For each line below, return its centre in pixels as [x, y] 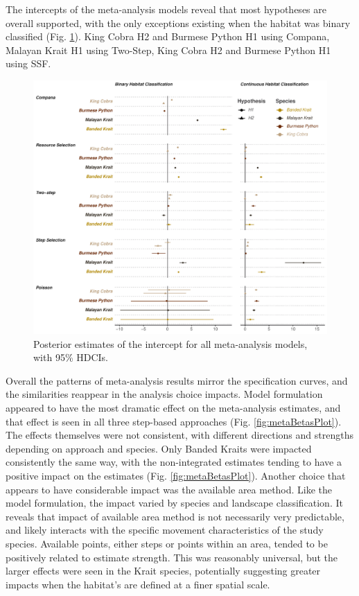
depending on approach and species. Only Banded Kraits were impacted [159, 448]
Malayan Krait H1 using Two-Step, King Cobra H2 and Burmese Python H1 [168, 50]
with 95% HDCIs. [71, 357]
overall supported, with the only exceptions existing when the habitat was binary [178, 23]
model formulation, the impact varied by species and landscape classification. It [174, 503]
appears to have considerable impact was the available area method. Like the [169, 489]
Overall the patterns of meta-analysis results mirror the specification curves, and [177, 380]
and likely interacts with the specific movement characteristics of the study [165, 530]
